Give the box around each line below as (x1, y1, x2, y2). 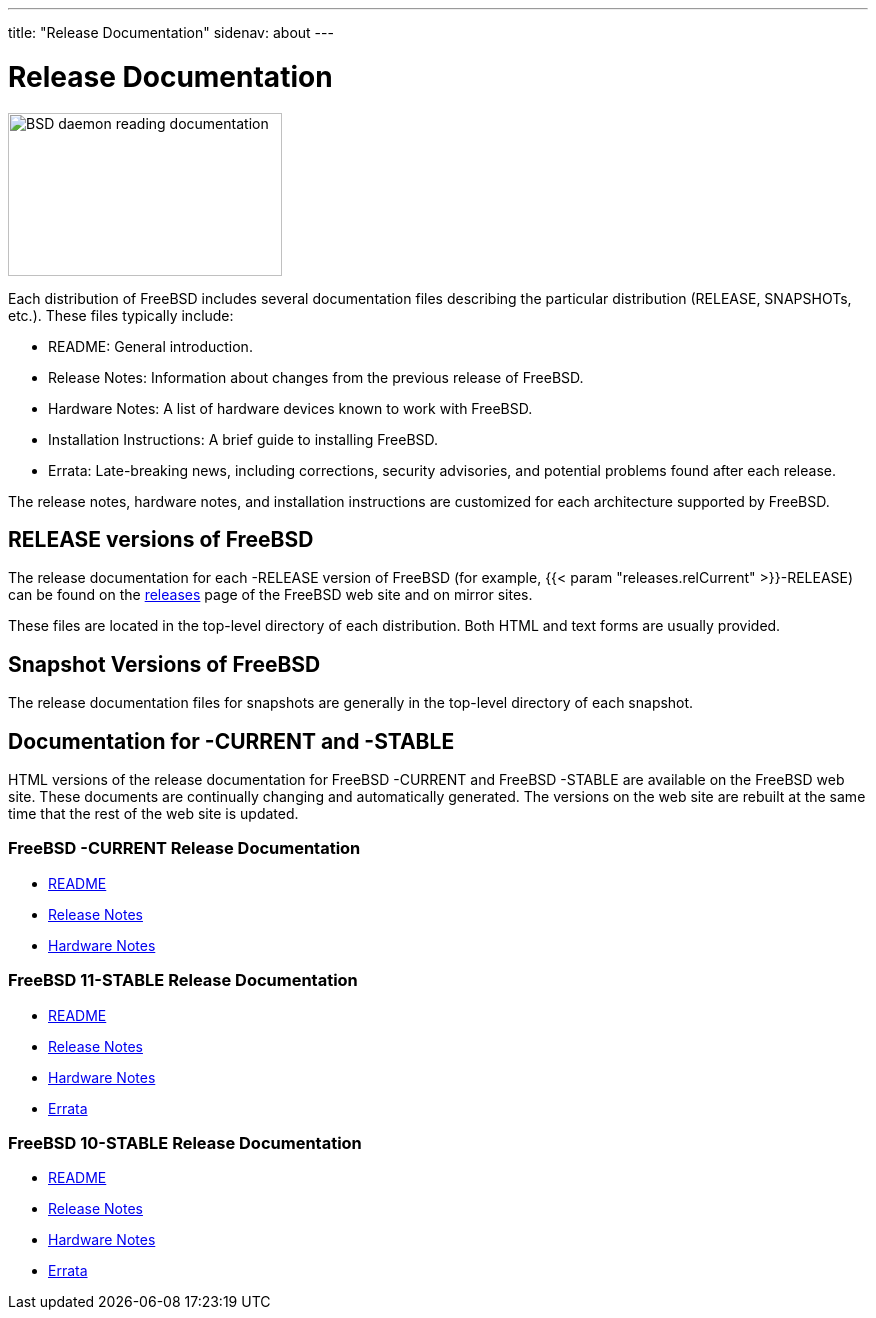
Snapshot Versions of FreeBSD (8, 651, 321, 677)
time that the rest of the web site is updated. (8, 805, 299, 823)
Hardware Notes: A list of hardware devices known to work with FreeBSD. (48, 399, 533, 417)
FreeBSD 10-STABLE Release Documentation (8, 1132, 362, 1153)
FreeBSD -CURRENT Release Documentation (8, 838, 361, 859)
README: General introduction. (48, 337, 253, 355)
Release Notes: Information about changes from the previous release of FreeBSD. (48, 368, 584, 386)
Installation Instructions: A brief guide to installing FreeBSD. (48, 430, 439, 448)
